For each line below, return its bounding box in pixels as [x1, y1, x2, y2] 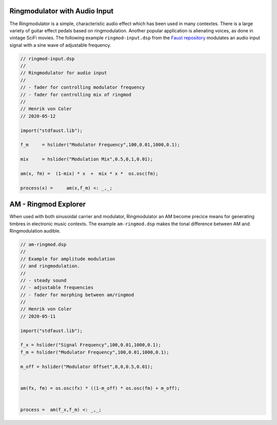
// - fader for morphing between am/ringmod [20, 292, 134, 298]
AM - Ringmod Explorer [9, 200, 86, 209]
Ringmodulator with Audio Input [9, 7, 114, 15]
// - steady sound [20, 277, 67, 283]
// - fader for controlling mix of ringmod [20, 91, 132, 98]
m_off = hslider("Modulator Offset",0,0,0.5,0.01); [20, 363, 153, 370]
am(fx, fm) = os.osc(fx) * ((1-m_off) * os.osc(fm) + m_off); [20, 385, 180, 391]
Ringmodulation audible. [9, 227, 61, 234]
